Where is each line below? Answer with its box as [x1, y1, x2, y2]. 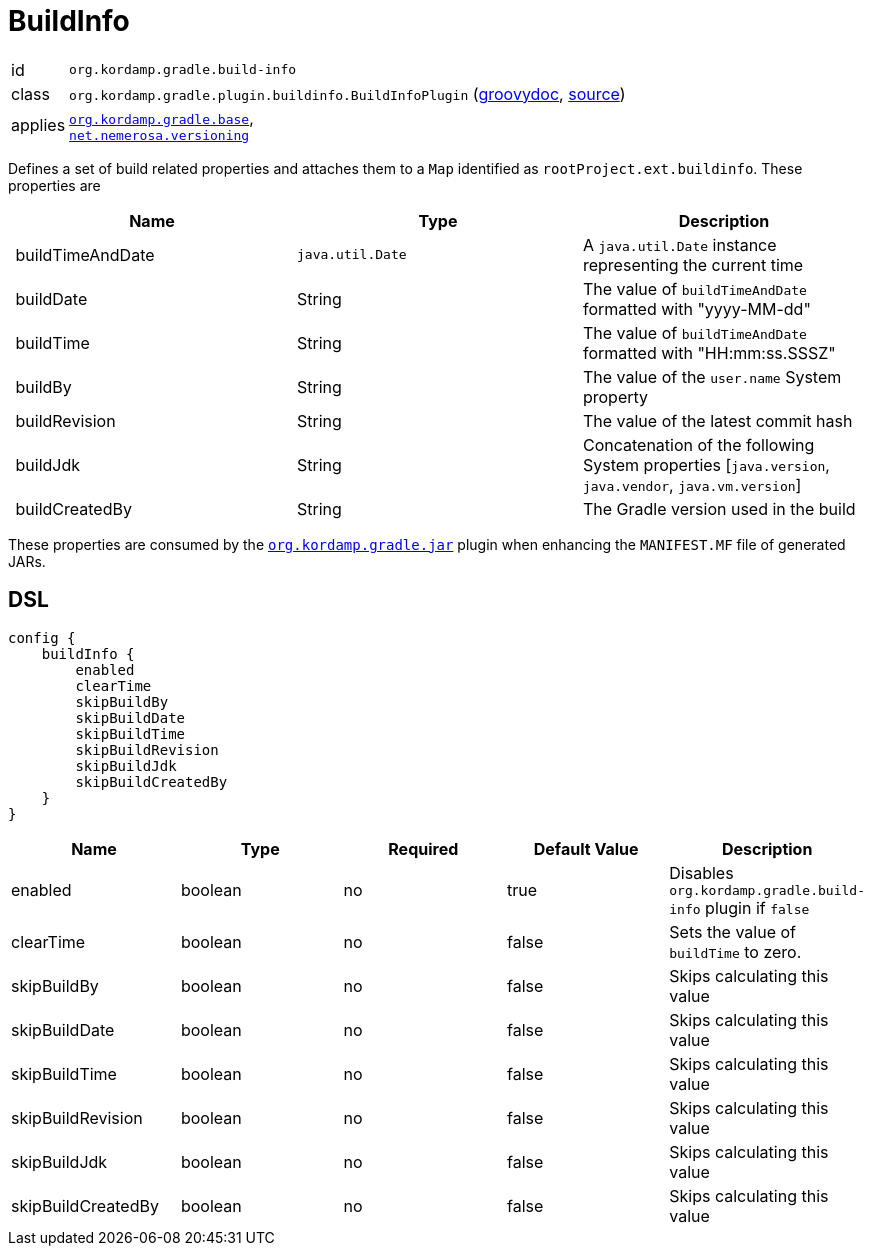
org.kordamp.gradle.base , [69, 107, 254, 128]
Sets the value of [669, 921, 797, 942]
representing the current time [582, 254, 804, 275]
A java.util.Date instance [582, 234, 777, 255]
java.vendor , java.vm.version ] [582, 474, 802, 495]
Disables [669, 862, 734, 883]
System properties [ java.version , [582, 454, 830, 475]
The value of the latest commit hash [582, 410, 853, 431]
